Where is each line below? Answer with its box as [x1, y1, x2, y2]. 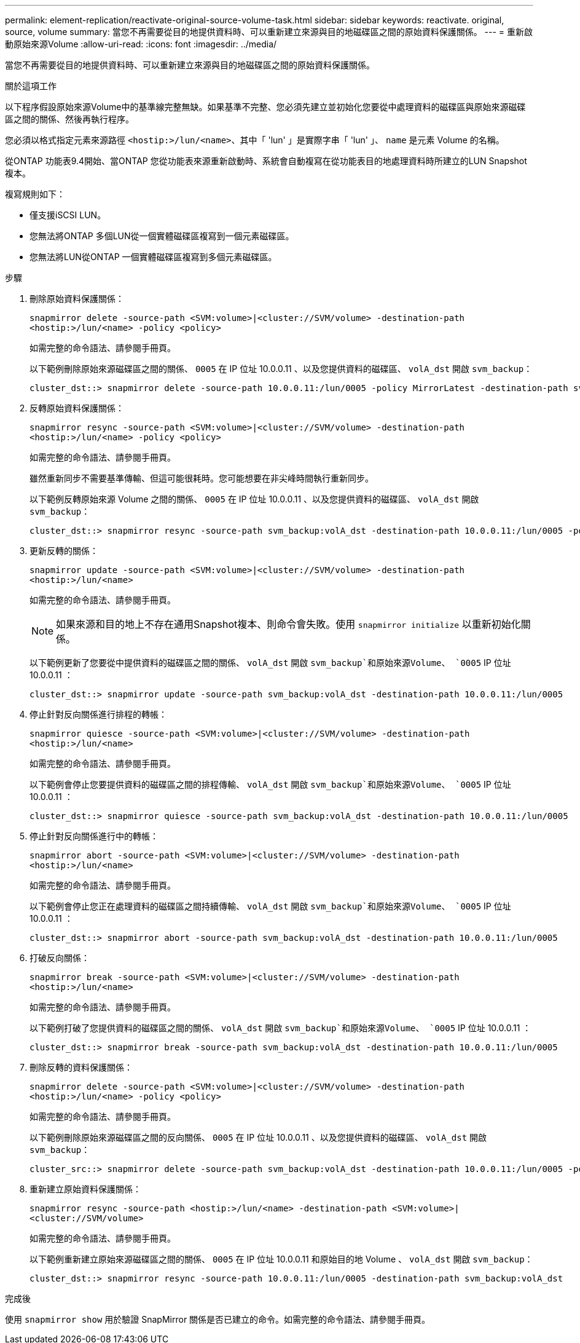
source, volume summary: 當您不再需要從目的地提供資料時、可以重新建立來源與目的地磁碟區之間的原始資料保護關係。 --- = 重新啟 [5, 26, 533, 37]
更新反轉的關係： [29, 545, 98, 556]
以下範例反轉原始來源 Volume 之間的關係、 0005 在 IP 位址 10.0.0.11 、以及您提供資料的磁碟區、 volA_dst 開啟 [29, 494, 479, 504]
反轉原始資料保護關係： [29, 403, 124, 413]
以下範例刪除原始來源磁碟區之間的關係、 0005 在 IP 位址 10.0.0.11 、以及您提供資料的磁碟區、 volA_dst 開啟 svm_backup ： [29, 363, 533, 374]
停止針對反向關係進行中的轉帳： [29, 831, 159, 841]
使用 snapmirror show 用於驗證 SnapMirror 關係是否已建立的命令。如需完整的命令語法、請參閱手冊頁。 [5, 1314, 431, 1325]
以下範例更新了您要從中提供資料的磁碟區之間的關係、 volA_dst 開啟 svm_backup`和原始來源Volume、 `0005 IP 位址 [29, 657, 511, 668]
